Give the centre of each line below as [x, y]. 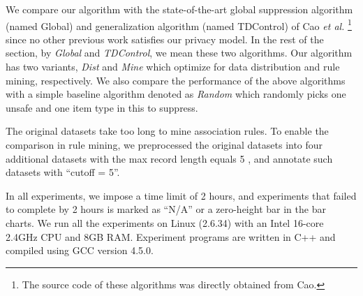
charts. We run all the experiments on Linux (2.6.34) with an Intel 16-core [165, 222]
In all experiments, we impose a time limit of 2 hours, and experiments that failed [181, 195]
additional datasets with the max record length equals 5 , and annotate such [169, 158]
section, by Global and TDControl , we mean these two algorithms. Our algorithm [179, 53]
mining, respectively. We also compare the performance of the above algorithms [176, 80]
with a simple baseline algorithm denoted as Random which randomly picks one [176, 94]
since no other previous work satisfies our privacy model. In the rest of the [165, 39]
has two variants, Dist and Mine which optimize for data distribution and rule [173, 67]
